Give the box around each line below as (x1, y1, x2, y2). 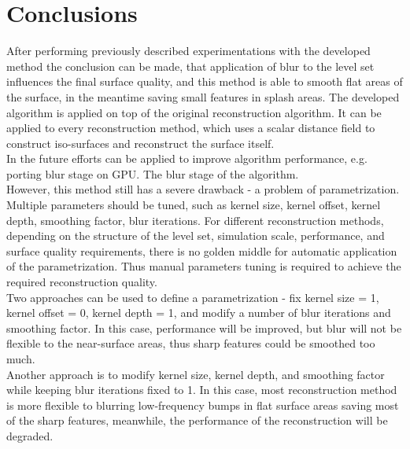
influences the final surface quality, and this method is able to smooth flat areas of (6, 73, 403, 90)
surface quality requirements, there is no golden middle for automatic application (6, 242, 397, 259)
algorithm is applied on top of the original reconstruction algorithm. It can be (6, 104, 382, 120)
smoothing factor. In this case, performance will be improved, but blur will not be (6, 319, 402, 336)
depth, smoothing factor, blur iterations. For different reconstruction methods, (6, 212, 384, 228)
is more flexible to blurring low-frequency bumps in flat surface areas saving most (6, 396, 399, 413)
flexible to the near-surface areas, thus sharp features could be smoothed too (6, 335, 375, 351)
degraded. (6, 427, 54, 443)
